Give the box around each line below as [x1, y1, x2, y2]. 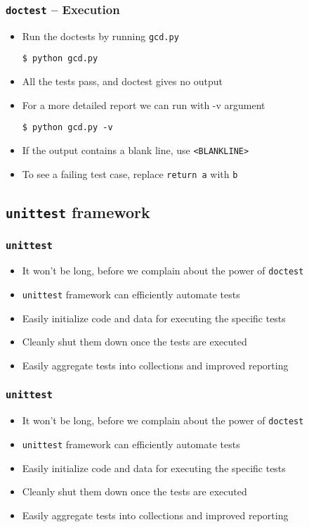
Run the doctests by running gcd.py [22, 28, 179, 43]
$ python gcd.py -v [22, 122, 113, 133]
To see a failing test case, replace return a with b [22, 166, 238, 181]
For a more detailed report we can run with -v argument [22, 97, 265, 112]
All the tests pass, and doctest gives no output [22, 74, 223, 89]
